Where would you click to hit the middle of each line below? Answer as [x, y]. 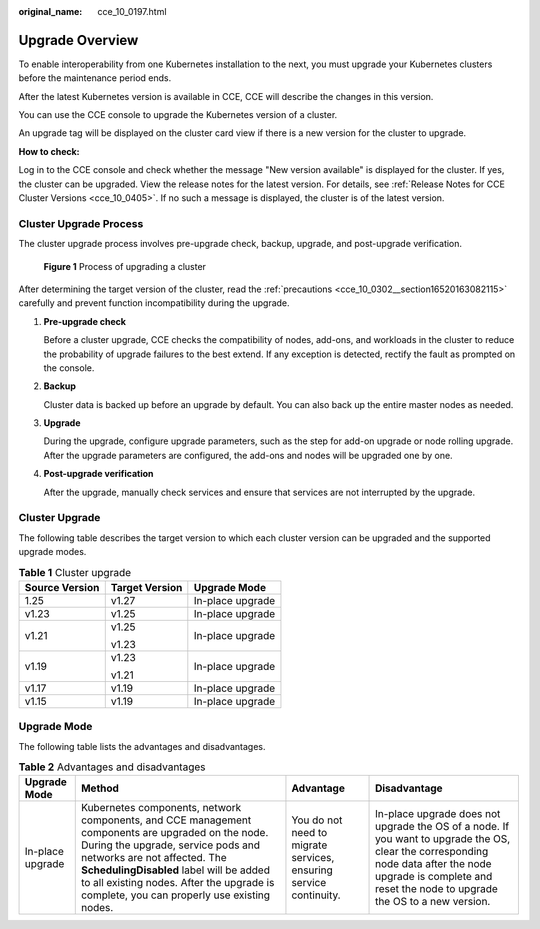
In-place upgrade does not [438, 814]
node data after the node [433, 864]
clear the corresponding [432, 852]
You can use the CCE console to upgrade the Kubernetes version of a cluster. [178, 115]
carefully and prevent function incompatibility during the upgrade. [154, 303]
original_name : [50, 11]
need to [309, 833]
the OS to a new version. [433, 902]
